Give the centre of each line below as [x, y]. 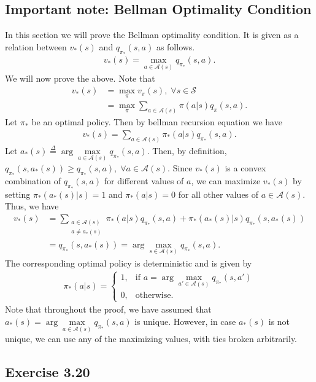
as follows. [175, 46]
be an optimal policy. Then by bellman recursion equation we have [157, 122]
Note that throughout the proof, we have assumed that [108, 309]
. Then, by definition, [187, 150]
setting [18, 194]
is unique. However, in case [185, 321]
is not [279, 321]
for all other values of [218, 194]
